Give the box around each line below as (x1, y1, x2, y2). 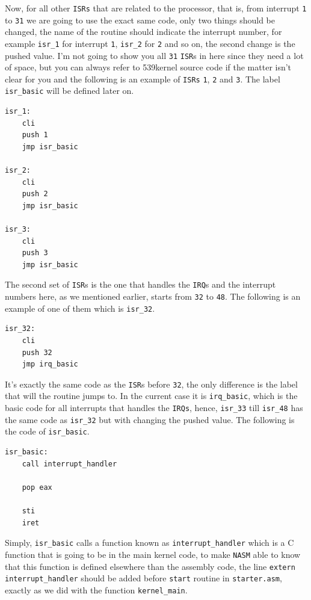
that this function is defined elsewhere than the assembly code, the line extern (5, 560, 295, 572)
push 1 (22, 131, 48, 140)
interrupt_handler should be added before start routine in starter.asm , (5, 572, 282, 584)
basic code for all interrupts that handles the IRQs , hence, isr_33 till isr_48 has (5, 401, 303, 414)
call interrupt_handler (22, 459, 117, 468)
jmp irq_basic (22, 360, 78, 369)
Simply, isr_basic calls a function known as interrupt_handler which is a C (5, 536, 294, 549)
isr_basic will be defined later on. (5, 84, 134, 97)
